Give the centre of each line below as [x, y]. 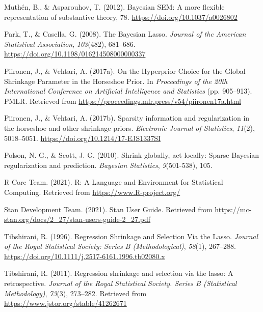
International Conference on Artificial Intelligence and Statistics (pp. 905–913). [128, 91]
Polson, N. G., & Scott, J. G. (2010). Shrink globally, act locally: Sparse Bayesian [132, 155]
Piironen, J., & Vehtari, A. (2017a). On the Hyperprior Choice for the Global [125, 70]
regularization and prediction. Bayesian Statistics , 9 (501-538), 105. [108, 165]
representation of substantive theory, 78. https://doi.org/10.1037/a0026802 [121, 17]
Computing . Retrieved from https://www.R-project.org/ [92, 192]
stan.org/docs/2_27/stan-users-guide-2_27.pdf [77, 219]
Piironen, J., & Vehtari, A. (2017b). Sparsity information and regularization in [127, 118]
